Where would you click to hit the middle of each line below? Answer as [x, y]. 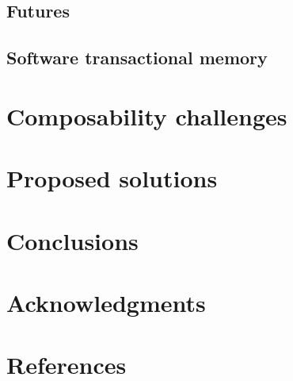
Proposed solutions [112, 178]
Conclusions [72, 240]
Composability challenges [147, 115]
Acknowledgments [106, 302]
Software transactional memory [137, 58]
